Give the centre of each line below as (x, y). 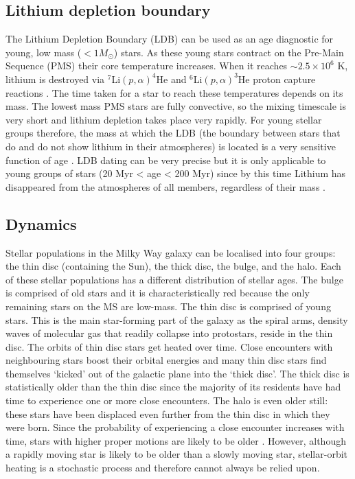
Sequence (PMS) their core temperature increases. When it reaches (147, 66)
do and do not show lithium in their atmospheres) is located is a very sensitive (171, 146)
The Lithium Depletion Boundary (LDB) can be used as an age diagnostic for (170, 39)
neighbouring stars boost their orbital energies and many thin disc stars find (166, 360)
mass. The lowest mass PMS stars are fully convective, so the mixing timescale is (176, 106)
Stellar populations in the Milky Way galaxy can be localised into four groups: (171, 252)
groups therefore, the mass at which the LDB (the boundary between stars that (173, 133)
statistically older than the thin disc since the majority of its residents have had (173, 387)
